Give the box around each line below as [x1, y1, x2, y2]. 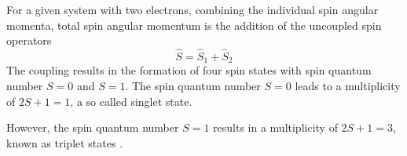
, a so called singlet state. [70, 93, 192, 109]
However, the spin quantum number [6, 119, 179, 136]
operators [6, 32, 52, 49]
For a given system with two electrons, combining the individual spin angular [6, 2, 379, 17]
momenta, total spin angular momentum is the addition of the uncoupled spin [6, 16, 382, 33]
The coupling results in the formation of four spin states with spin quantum [6, 62, 372, 78]
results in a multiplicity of [213, 119, 338, 136]
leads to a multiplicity [295, 78, 401, 94]
